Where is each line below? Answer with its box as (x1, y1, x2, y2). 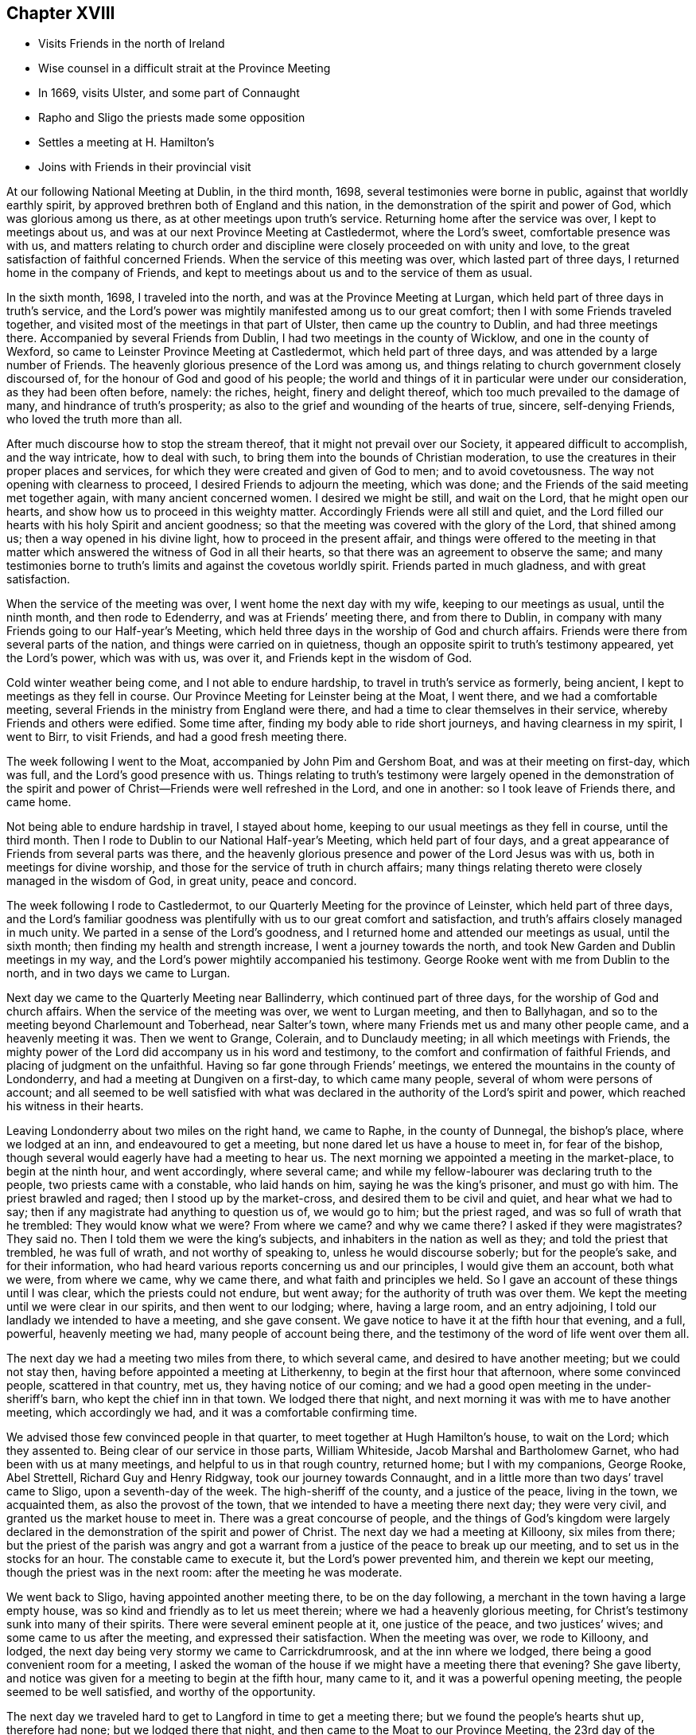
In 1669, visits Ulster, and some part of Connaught (38, 86, 300, 100)
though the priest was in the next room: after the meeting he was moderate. (6, 1565, 402, 1580)
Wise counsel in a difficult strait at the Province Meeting (38, 61, 331, 76)
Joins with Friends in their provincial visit (38, 160, 251, 174)
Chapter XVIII (6, 3, 115, 23)
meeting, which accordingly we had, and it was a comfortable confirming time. (6, 1406, 418, 1420)
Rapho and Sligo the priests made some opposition (38, 111, 305, 125)
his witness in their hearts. (6, 1099, 144, 1113)
